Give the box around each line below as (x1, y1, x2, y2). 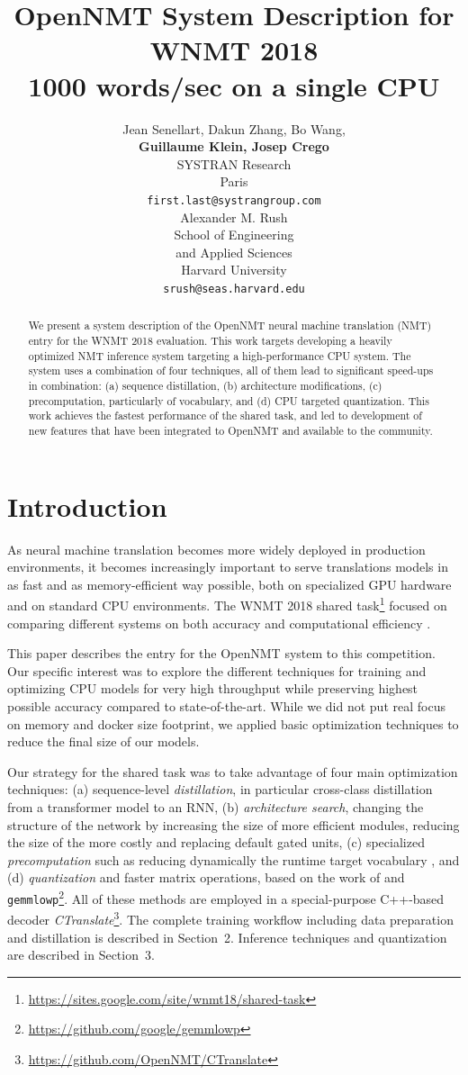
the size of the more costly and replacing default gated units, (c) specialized (7, 833, 425, 852)
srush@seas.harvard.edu (163, 282, 305, 295)
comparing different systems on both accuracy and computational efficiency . (7, 613, 431, 632)
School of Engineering (174, 225, 294, 244)
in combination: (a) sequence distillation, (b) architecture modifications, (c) (28, 377, 382, 393)
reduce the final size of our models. (7, 732, 200, 751)
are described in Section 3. (7, 945, 155, 964)
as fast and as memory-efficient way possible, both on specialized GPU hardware (7, 574, 452, 593)
